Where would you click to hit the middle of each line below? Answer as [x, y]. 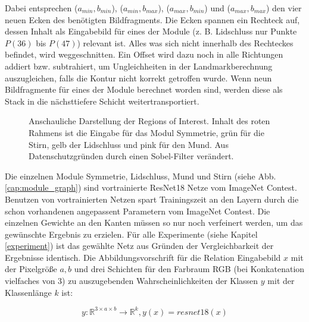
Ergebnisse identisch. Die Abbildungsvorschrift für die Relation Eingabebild [143, 257]
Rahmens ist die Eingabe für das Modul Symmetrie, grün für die [146, 132]
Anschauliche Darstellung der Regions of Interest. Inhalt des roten [149, 121]
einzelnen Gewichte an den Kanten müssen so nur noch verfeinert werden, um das [154, 222]
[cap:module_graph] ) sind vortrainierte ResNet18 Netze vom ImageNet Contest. [151, 187]
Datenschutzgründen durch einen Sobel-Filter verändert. [131, 156]
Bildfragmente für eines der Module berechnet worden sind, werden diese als [144, 89]
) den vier [284, 8]
